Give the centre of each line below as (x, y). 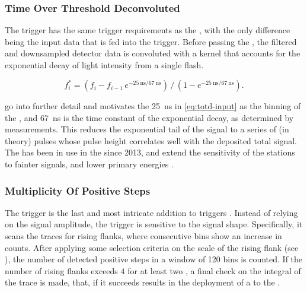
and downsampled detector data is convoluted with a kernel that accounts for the (153, 53)
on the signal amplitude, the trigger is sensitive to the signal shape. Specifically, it (154, 224)
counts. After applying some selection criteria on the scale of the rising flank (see (152, 247)
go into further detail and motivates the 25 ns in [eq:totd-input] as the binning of (153, 106)
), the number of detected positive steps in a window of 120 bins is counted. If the (154, 259)
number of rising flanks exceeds (61, 270)
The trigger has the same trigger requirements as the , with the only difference (148, 30)
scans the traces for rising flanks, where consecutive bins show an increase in (143, 236)
